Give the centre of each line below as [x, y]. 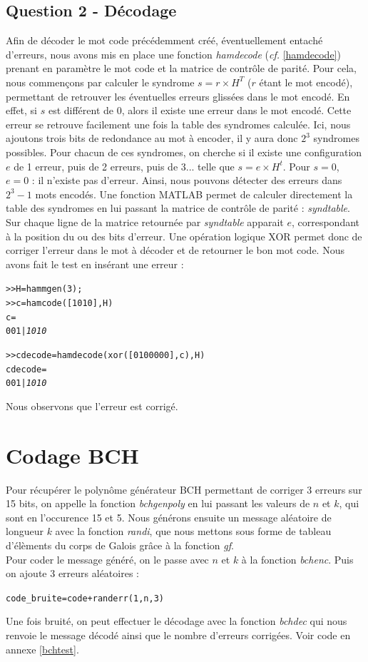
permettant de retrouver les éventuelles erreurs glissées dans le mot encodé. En [178, 96]
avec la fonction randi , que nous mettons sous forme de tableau [193, 531]
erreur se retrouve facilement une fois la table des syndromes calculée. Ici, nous [178, 124]
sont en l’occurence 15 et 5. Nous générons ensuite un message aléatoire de [169, 517]
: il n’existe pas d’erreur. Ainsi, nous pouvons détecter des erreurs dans [187, 180]
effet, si [22, 110]
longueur [25, 531]
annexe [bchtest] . [42, 649]
